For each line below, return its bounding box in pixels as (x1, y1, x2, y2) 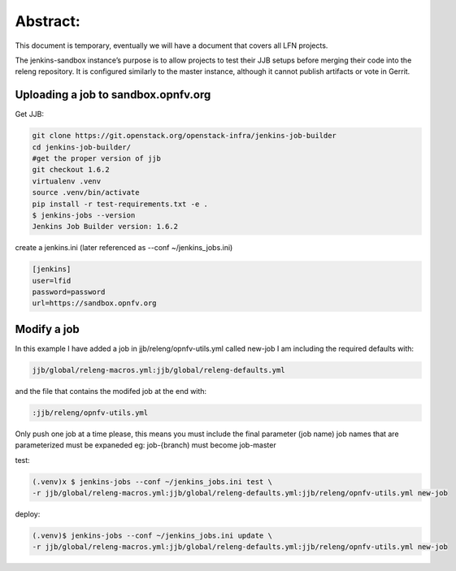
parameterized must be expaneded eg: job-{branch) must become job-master (15, 440, 276, 450)
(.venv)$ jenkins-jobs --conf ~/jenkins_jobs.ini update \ (32, 531, 272, 540)
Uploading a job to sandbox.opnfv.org (15, 88, 211, 102)
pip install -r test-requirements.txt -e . (32, 199, 209, 209)
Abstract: (15, 12, 80, 30)
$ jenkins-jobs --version (32, 210, 136, 219)
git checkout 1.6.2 (32, 165, 110, 175)
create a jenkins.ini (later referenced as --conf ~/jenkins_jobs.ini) (15, 243, 233, 253)
